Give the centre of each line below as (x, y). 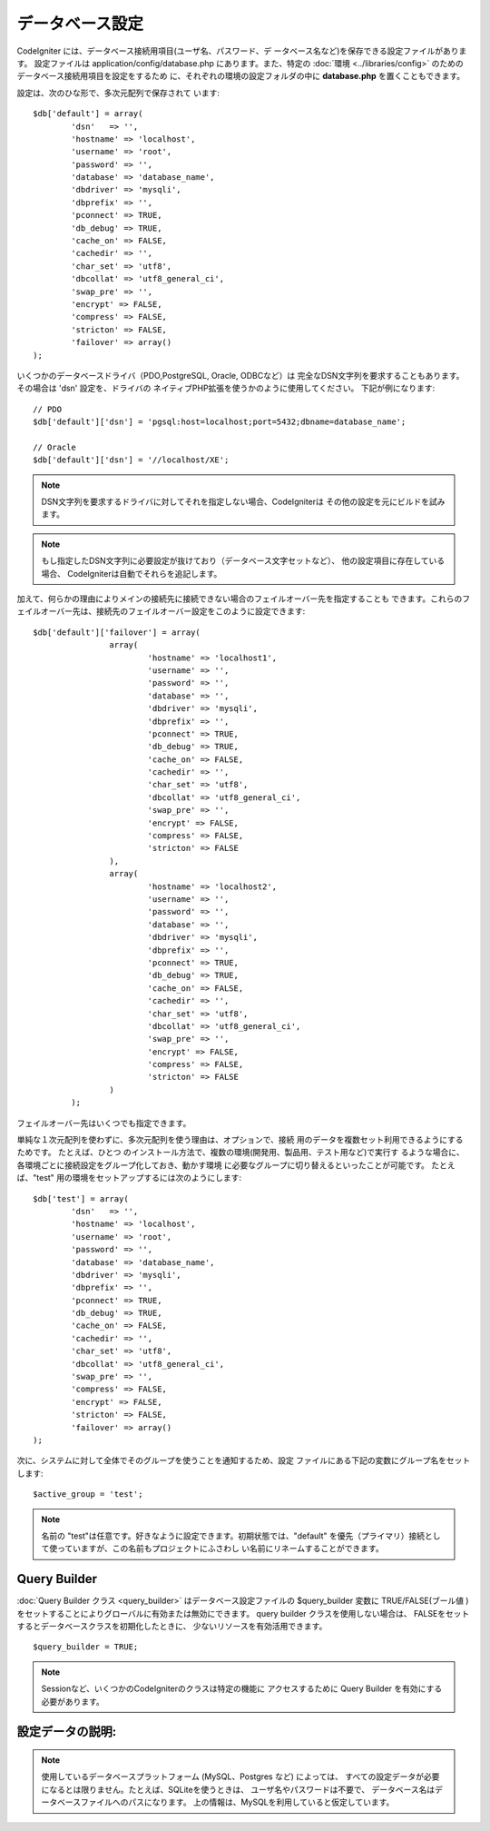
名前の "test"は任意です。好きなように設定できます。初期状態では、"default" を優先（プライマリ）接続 (233, 1536)
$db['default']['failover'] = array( (117, 632)
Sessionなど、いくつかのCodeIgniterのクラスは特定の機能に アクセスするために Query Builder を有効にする (242, 1688)
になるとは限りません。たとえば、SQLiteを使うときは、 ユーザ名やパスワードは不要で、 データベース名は (238, 1789)
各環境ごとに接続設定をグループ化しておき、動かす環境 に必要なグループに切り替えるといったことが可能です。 (223, 1165)
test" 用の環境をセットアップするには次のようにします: (139, 1178)
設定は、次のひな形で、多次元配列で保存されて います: (118, 93)
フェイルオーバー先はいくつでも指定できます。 (104, 1123)
